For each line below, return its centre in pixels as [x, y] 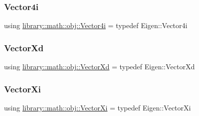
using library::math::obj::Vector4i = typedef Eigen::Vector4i [96, 25]
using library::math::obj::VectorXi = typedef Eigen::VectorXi [97, 107]
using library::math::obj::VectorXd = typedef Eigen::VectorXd [100, 67]
